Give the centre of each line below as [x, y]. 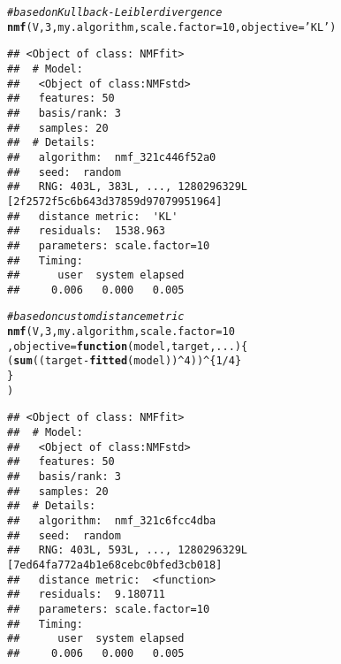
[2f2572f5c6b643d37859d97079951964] [115, 201]
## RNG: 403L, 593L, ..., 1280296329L [128, 550]
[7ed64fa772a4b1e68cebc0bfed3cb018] [115, 565]
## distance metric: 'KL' [93, 216]
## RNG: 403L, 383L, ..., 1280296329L [128, 187]
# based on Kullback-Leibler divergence [115, 12]
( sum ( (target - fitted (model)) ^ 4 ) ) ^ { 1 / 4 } [125, 361]
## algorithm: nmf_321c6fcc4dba [112, 521]
